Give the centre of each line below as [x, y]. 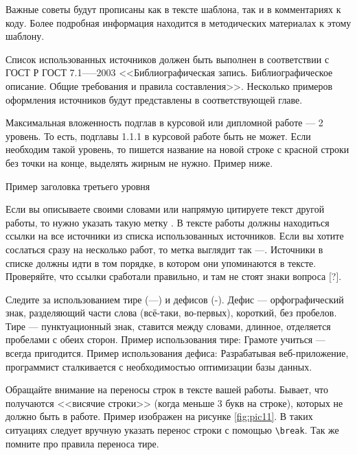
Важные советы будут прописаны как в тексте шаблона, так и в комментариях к [173, 9]
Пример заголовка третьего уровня [78, 186]
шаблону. [25, 36]
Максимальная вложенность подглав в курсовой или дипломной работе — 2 [164, 122]
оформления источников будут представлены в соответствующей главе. [154, 99]
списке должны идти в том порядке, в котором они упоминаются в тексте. [161, 262]
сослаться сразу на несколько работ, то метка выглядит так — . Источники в [164, 249]
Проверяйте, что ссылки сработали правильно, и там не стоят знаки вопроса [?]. [174, 276]
